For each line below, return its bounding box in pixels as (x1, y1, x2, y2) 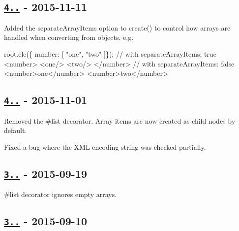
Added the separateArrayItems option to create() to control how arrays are (4, 22, 231, 33)
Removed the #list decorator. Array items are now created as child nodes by (4, 115, 236, 126)
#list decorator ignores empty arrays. (4, 189, 117, 199)
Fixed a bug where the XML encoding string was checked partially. (4, 141, 206, 152)
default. (4, 125, 27, 135)
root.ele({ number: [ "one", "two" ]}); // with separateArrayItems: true (4, 48, 216, 59)
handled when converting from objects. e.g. (4, 32, 134, 42)
